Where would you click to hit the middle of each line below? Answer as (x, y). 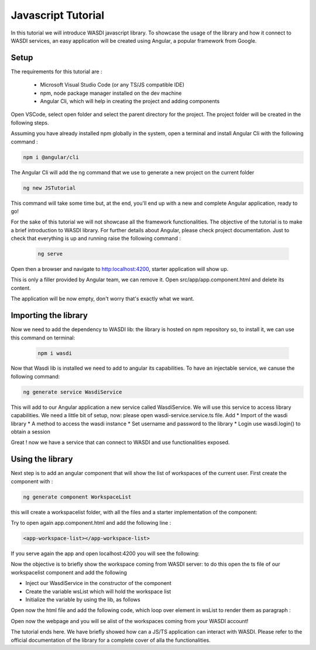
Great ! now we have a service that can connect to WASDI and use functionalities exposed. (120, 442)
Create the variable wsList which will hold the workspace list (98, 591)
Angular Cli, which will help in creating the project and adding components (130, 101)
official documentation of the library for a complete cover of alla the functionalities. (111, 640)
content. (21, 288)
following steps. (30, 122)
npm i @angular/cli (51, 157)
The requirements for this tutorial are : (56, 71)
